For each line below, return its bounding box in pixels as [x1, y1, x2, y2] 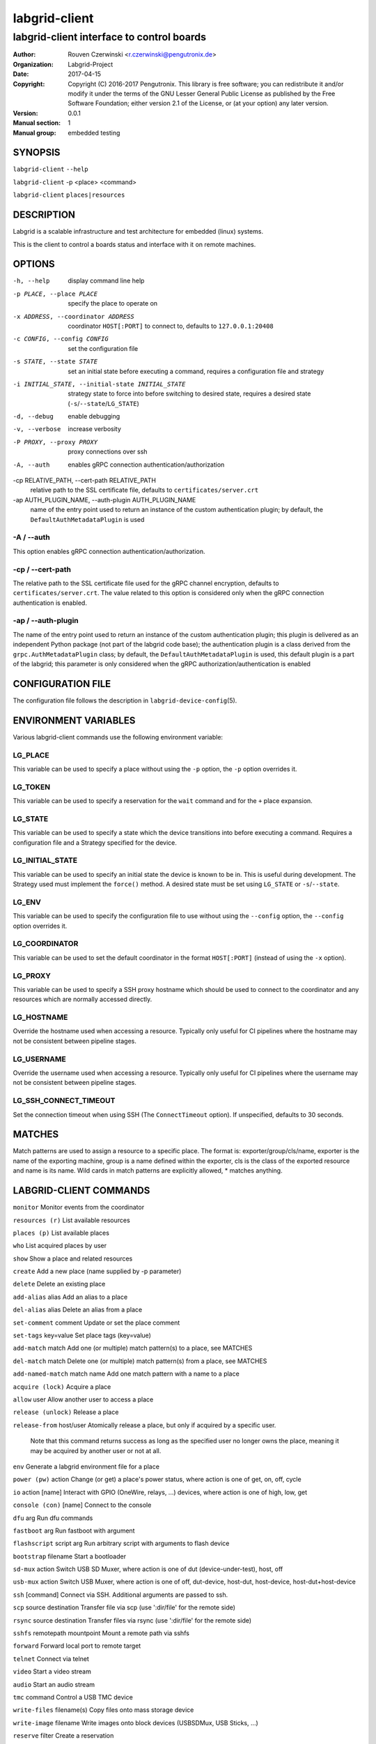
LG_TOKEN [13, 782, 51, 792]
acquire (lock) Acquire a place [13, 1382, 111, 1391]
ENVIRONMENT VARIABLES [13, 714, 136, 726]
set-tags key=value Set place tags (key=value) [13, 1331, 151, 1339]
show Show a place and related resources [13, 1254, 133, 1263]
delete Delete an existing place [13, 1280, 106, 1288]
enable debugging [68, 412, 120, 421]
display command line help [68, 276, 145, 285]
